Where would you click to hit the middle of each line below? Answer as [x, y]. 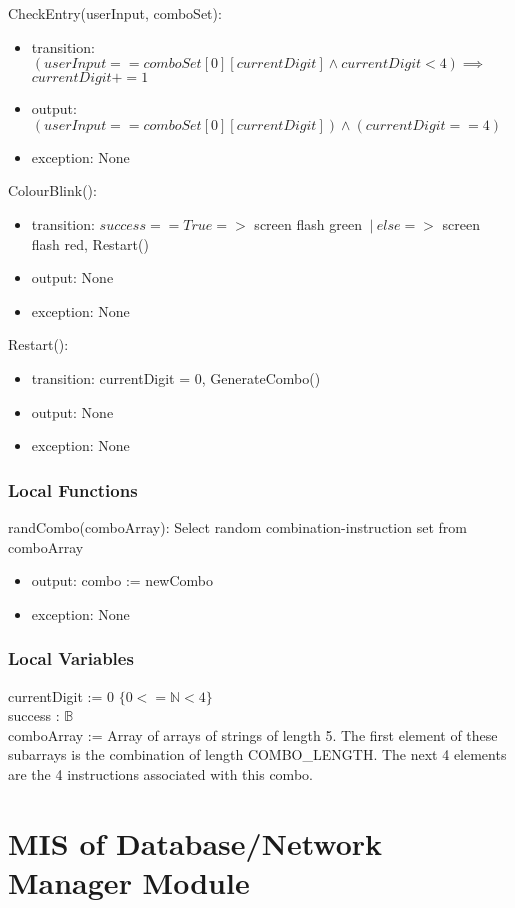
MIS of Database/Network [195, 842]
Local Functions [73, 489]
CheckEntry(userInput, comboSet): [115, 13]
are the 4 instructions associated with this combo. [160, 773]
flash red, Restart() [90, 243]
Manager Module [129, 881]
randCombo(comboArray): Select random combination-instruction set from [237, 526]
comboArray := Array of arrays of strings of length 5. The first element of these [253, 734]
